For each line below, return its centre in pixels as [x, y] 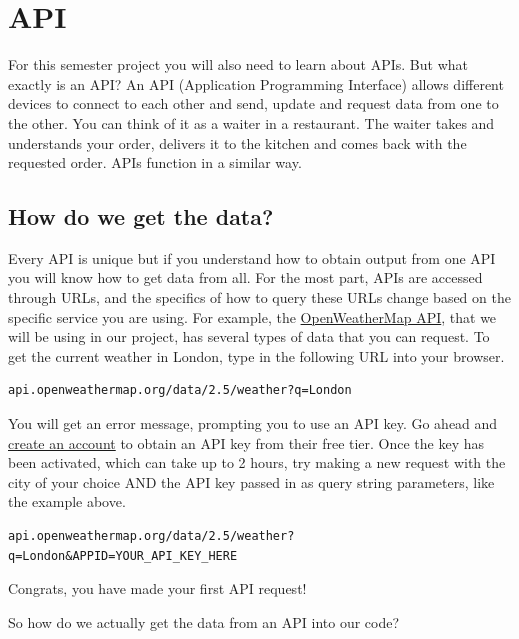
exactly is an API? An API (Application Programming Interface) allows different [256, 83]
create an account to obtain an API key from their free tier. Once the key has [246, 442]
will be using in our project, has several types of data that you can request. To [249, 336]
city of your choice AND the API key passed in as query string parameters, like [251, 481]
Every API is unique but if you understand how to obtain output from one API [252, 257]
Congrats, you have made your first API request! [157, 588]
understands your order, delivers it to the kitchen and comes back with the [237, 142]
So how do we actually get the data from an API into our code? [204, 621]
